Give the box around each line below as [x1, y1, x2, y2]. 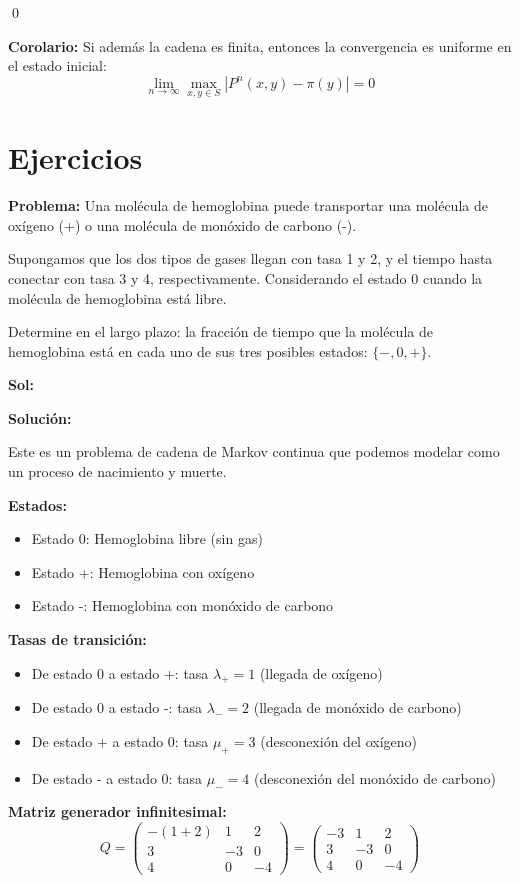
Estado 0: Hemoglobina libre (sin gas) [31, 528, 263, 549]
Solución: [8, 407, 72, 428]
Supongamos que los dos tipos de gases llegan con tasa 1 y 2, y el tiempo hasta [8, 248, 493, 269]
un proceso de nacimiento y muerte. [8, 461, 227, 482]
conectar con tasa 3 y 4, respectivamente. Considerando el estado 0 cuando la [8, 267, 483, 288]
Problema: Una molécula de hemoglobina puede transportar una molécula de [8, 195, 488, 216]
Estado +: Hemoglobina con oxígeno [31, 561, 255, 582]
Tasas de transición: [8, 629, 147, 650]
